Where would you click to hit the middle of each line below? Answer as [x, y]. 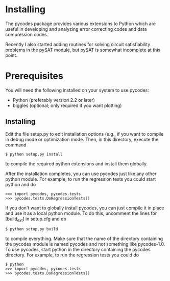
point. [11, 55]
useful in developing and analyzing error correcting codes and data [76, 29]
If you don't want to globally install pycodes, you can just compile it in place [85, 208]
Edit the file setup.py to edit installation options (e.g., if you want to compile [84, 134]
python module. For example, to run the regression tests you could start [81, 179]
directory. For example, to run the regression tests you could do [72, 255]
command [16, 145]
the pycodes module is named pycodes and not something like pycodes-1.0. [85, 244]
